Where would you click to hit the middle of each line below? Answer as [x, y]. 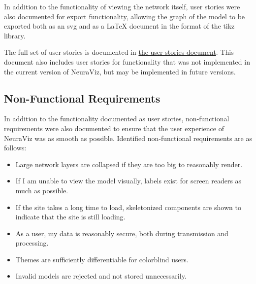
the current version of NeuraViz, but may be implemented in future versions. [120, 71]
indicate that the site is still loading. [70, 217]
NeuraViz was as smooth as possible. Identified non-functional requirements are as [128, 138]
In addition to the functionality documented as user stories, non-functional [117, 119]
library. [15, 35]
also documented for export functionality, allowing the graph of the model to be [125, 16]
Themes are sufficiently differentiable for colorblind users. [102, 259]
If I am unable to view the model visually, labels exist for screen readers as [128, 181]
